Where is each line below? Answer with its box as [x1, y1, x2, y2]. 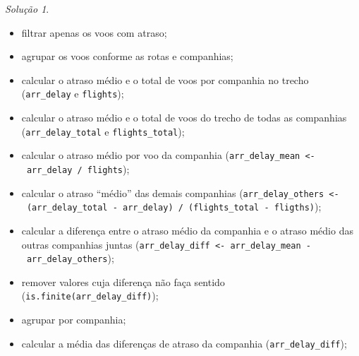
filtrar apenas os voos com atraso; [21, 25, 167, 40]
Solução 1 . [5, 1, 49, 16]
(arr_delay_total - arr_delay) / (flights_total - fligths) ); [26, 199, 322, 214]
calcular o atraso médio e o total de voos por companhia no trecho [21, 72, 309, 87]
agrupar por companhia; [21, 312, 126, 327]
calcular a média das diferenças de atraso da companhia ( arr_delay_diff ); [21, 336, 347, 350]
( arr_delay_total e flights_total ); [21, 124, 185, 138]
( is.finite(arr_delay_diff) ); [21, 288, 159, 303]
